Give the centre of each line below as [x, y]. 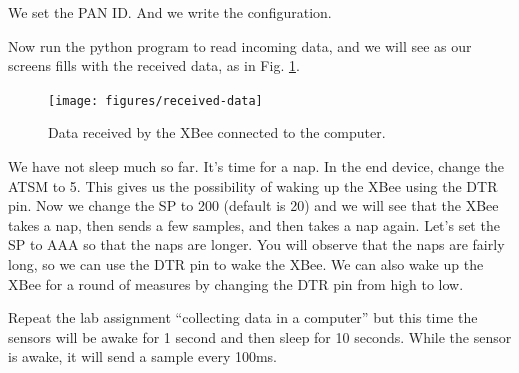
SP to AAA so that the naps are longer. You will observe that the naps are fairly [256, 244]
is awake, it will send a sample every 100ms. [143, 356]
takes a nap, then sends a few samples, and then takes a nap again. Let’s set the [254, 224]
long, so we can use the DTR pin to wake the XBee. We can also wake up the [246, 264]
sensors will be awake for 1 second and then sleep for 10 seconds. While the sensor [260, 336]
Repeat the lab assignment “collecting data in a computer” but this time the [243, 317]
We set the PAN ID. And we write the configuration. [170, 12]
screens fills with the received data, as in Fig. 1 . [154, 65]
